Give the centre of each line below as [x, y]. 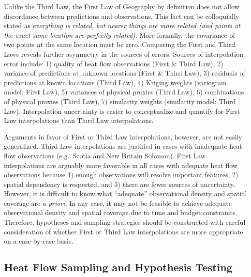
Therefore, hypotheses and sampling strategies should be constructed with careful [125, 222]
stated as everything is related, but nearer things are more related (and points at [122, 25]
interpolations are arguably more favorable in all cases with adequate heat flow [121, 165]
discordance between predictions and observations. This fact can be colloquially [122, 16]
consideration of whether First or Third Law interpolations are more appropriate [124, 231]
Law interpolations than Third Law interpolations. [79, 120]
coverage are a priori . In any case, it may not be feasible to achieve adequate [118, 203]
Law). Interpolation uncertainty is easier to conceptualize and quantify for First [122, 111]
